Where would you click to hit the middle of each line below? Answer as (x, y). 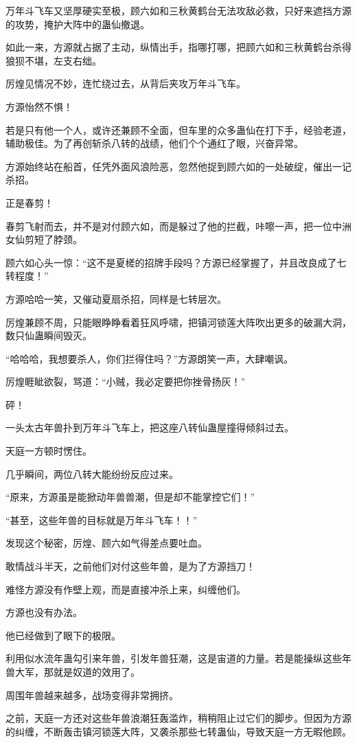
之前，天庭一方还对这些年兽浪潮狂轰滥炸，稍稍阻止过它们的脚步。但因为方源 (178, 718)
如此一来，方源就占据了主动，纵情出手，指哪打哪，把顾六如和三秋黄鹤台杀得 (178, 47)
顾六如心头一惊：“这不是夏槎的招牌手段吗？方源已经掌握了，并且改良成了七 (176, 262)
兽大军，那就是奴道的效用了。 (73, 672)
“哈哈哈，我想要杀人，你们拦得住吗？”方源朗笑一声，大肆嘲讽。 (150, 358)
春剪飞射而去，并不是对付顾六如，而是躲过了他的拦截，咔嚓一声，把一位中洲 (178, 226)
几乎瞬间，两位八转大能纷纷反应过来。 (92, 473)
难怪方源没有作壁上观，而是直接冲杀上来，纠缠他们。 (126, 589)
